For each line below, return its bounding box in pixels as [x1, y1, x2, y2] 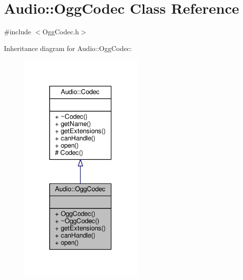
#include [4, 26, 31, 37]
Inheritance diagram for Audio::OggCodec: [4, 43, 132, 53]
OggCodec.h [42, 26, 79, 37]
